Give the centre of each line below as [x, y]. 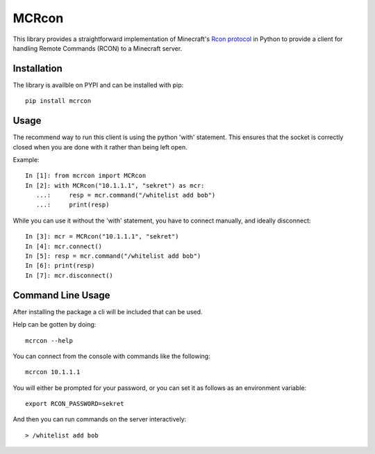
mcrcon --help [49, 340]
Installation [37, 68]
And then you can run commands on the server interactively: [100, 419]
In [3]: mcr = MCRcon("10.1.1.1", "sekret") [102, 237]
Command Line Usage [61, 295]
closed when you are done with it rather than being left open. [100, 147]
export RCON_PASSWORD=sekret [75, 404]
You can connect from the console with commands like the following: [112, 356]
